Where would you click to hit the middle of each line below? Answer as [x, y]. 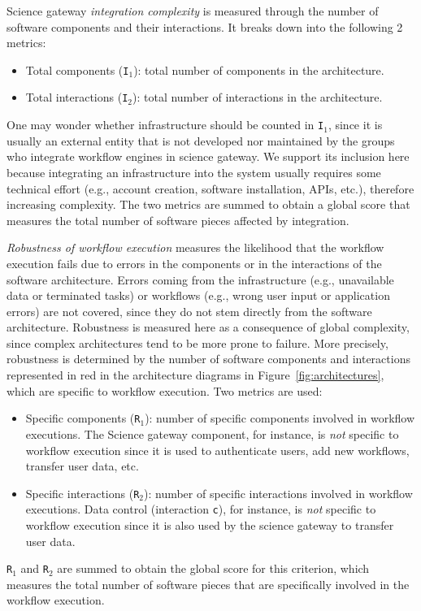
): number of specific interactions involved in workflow [278, 493]
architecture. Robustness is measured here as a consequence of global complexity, [208, 327]
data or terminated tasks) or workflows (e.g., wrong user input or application [198, 295]
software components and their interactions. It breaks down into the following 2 [205, 26]
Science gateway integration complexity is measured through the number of [193, 11]
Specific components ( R [83, 418]
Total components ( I [77, 69]
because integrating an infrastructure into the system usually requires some [194, 172]
